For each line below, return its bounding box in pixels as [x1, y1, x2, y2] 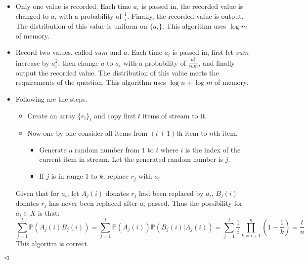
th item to [176, 128, 207, 138]
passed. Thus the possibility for [148, 197, 243, 208]
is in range [51, 171, 83, 181]
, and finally [198, 57, 235, 68]
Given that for [15, 188, 59, 198]
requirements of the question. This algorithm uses [15, 77, 166, 87]
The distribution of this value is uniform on [15, 20, 147, 31]
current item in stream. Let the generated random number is [39, 154, 223, 164]
